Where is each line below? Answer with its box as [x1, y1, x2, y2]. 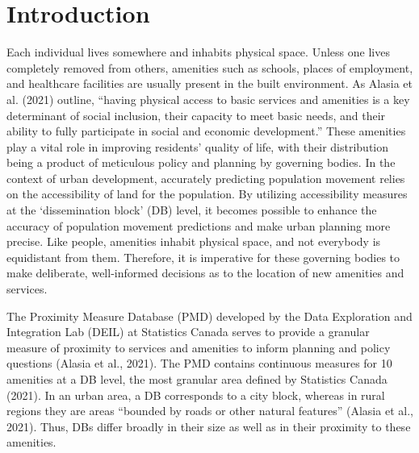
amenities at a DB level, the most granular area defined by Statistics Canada [6, 371, 388, 387]
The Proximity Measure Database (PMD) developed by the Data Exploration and [6, 307, 413, 324]
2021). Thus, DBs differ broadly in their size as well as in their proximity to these [6, 418, 411, 434]
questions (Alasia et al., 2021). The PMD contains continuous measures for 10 [6, 355, 392, 372]
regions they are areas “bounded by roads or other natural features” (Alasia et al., [6, 402, 413, 419]
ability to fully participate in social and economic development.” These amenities [6, 123, 406, 139]
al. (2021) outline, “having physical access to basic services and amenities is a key [6, 90, 410, 107]
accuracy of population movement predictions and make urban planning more [6, 217, 391, 234]
